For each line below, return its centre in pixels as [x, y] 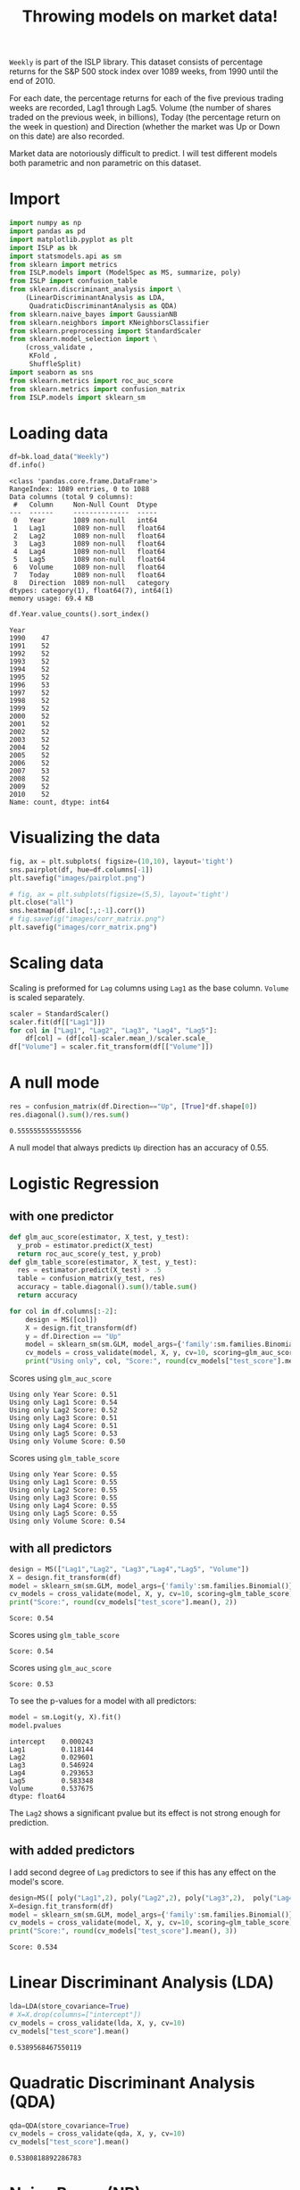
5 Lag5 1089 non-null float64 [89, 560]
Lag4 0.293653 [51, 1773]
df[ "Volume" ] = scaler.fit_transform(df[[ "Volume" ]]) [112, 1047]
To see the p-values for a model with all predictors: [103, 1701]
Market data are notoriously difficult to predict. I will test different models [143, 154]
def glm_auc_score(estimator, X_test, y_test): [100, 1237]
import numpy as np [46, 223]
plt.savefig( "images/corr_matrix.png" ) [83, 927]
